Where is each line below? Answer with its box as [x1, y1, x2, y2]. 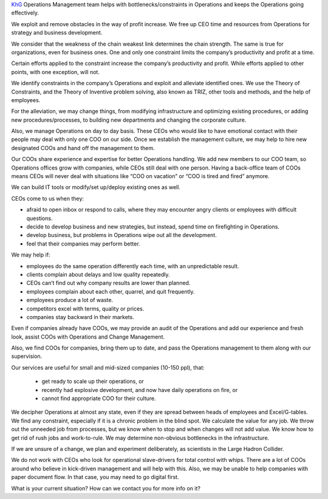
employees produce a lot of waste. [26, 297, 114, 304]
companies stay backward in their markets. [26, 313, 135, 320]
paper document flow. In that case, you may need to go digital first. [11, 473, 179, 481]
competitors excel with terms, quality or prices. [26, 305, 145, 312]
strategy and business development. [11, 29, 103, 36]
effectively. [11, 9, 39, 16]
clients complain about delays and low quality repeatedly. [26, 270, 170, 278]
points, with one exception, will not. [11, 68, 100, 75]
